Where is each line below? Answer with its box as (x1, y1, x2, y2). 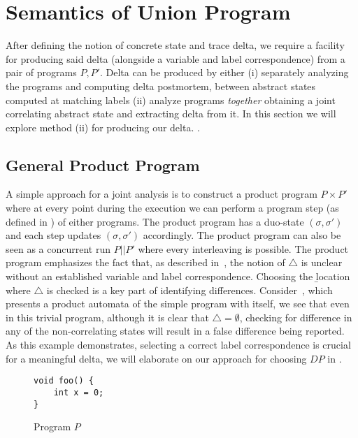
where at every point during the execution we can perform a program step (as (6, 200, 339, 215)
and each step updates (6, 228, 101, 242)
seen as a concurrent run (6, 241, 110, 256)
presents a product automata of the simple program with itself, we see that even (6, 296, 350, 311)
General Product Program (6, 154, 200, 175)
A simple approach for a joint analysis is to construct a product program (6, 187, 317, 201)
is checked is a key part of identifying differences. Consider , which (46, 282, 333, 297)
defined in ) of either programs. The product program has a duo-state (6, 214, 304, 228)
